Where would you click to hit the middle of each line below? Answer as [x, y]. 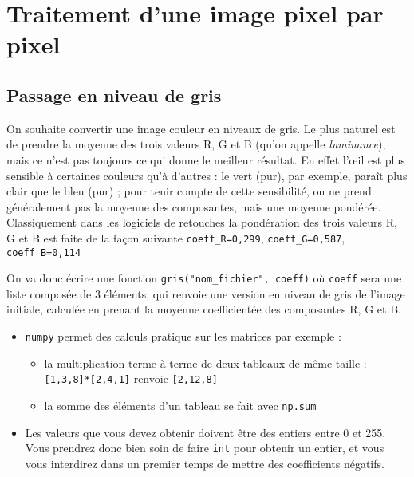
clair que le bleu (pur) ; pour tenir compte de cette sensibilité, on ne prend [189, 191]
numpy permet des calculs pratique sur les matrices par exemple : [183, 336]
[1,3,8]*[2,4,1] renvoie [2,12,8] [131, 378]
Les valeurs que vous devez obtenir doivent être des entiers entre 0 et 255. [205, 432]
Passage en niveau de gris [114, 95]
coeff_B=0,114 [44, 252]
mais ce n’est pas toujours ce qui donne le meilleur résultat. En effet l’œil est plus [206, 159]
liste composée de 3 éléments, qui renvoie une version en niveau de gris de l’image [206, 293]
